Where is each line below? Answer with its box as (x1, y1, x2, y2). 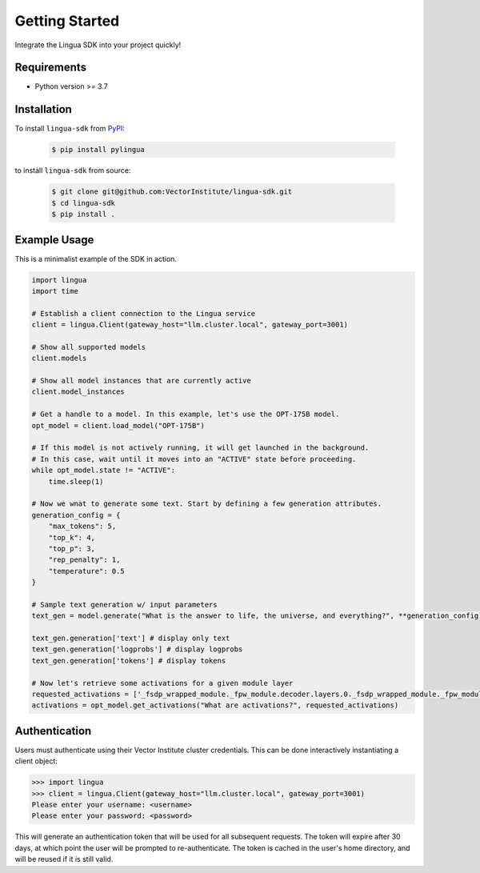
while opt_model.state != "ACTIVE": (31, 466, 176, 475)
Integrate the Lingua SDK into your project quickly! (14, 40, 182, 50)
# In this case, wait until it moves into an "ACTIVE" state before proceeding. (31, 455, 357, 463)
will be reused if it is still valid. (14, 855, 114, 864)
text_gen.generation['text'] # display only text (31, 634, 230, 643)
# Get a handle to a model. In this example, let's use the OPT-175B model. (31, 410, 340, 419)
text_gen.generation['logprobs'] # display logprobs (31, 645, 243, 654)
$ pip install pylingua (51, 145, 146, 154)
